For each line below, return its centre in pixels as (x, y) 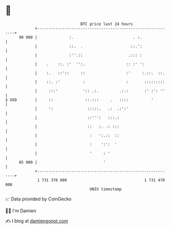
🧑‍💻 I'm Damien (21, 211)
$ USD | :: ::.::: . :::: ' (79, 100)
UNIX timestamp (106, 189)
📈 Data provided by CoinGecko (38, 199)
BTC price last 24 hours (107, 24)
